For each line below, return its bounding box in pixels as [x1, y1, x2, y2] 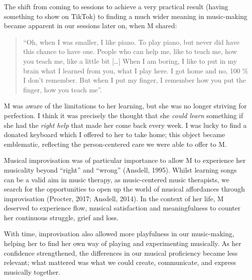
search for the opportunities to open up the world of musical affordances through [4, 184, 245, 194]
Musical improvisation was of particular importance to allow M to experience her [4, 155, 246, 165]
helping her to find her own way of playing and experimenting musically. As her [4, 238, 242, 248]
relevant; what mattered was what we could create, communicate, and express [4, 257, 236, 267]
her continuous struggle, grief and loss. [4, 212, 119, 222]
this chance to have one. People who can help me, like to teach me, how [23, 46, 237, 56]
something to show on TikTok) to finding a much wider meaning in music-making [4, 11, 248, 21]
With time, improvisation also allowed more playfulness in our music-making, [4, 228, 234, 239]
